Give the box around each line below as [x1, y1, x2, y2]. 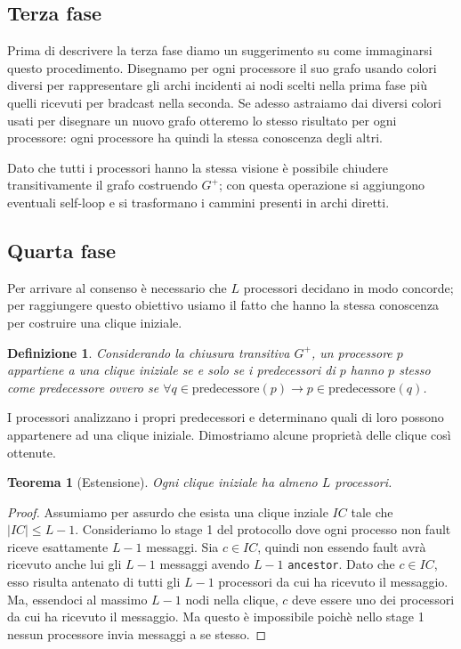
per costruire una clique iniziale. [7, 312, 182, 331]
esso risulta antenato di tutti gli [7, 572, 181, 591]
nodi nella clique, [185, 589, 279, 608]
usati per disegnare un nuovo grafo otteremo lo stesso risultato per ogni [7, 110, 397, 129]
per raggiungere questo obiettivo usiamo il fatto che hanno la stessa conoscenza [7, 296, 440, 314]
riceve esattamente [7, 537, 109, 556]
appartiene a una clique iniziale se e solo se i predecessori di [7, 361, 336, 379]
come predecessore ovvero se [7, 377, 159, 396]
